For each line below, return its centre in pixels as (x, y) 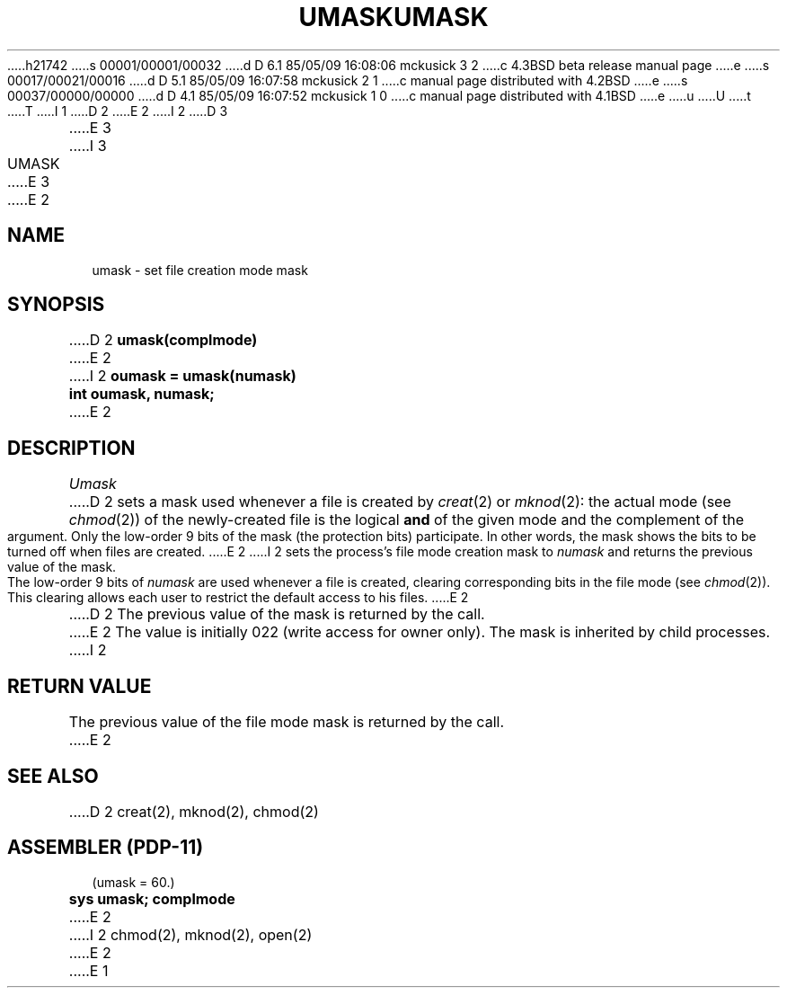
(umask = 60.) (133, 882)
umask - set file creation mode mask (200, 270)
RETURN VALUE (80, 686)
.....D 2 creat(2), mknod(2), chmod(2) (194, 811)
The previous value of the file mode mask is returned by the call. (287, 722)
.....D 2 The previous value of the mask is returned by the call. (277, 614)
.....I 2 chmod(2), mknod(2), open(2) (190, 934)
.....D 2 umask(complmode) (163, 340)
